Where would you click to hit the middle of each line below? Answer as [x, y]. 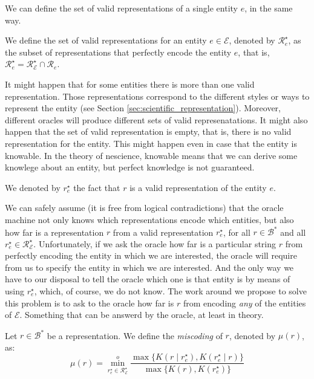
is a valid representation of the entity [198, 187]
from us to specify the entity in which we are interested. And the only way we [149, 267]
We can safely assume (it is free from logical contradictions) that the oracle [144, 208]
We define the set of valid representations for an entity [106, 40]
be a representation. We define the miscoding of [135, 335]
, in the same [269, 8]
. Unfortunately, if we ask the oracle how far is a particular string [155, 243]
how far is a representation [54, 232]
